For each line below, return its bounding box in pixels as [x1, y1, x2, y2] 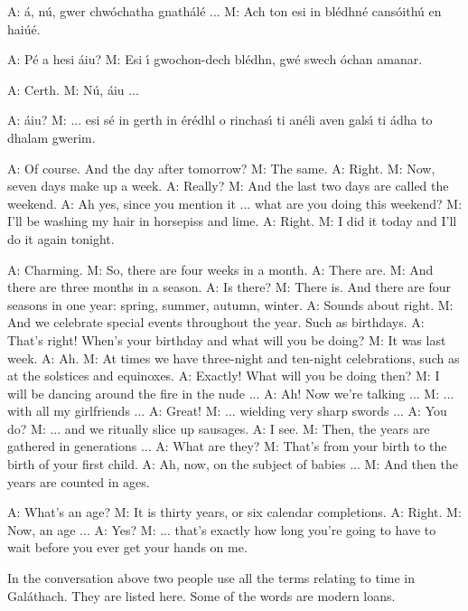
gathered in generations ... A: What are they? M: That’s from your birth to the [7, 437, 447, 456]
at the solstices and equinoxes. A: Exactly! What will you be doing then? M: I [7, 366, 440, 385]
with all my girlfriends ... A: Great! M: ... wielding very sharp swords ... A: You [7, 401, 447, 420]
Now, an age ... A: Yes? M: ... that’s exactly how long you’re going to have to [7, 520, 436, 539]
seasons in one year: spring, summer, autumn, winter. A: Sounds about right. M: [7, 295, 454, 314]
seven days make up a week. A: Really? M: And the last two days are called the [7, 176, 449, 195]
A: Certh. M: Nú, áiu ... [7, 80, 139, 99]
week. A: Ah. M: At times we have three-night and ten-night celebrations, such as [7, 348, 460, 367]
